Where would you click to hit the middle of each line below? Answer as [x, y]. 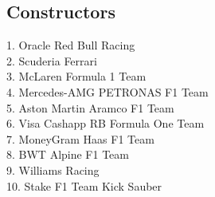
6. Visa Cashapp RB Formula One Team [106, 123]
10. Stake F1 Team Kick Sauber [84, 185]
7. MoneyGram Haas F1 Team [80, 138]
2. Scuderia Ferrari [52, 60]
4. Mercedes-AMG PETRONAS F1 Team [107, 91]
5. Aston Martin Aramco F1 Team [90, 107]
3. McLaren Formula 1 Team [76, 76]
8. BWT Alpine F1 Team [68, 154]
